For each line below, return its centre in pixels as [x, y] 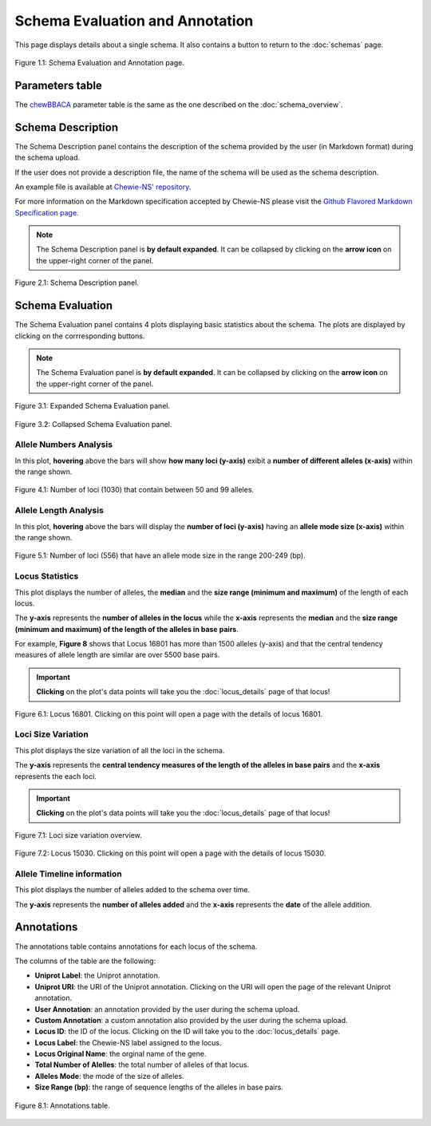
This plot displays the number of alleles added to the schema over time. [132, 890]
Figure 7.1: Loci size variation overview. [79, 835]
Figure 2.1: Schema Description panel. [77, 282]
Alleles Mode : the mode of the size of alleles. [109, 1076]
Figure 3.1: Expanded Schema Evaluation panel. [93, 406]
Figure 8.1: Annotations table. [63, 1105]
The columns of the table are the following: [85, 961]
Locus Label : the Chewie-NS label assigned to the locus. [128, 1042]
